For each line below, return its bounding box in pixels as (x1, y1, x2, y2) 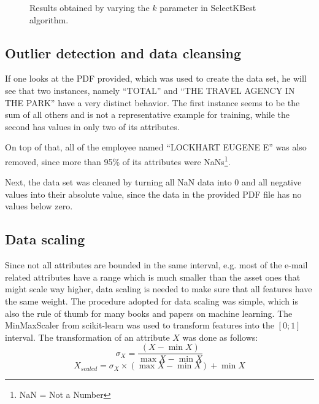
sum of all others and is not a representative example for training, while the (5, 108, 290, 121)
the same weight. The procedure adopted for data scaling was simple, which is (5, 294, 299, 307)
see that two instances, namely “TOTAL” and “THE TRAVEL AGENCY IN (5, 84, 295, 96)
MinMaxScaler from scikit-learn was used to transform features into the (5, 319, 274, 332)
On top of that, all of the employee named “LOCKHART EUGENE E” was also (5, 141, 307, 153)
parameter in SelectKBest (159, 1, 256, 14)
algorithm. (29, 13, 69, 26)
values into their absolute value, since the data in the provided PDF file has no (5, 187, 302, 200)
